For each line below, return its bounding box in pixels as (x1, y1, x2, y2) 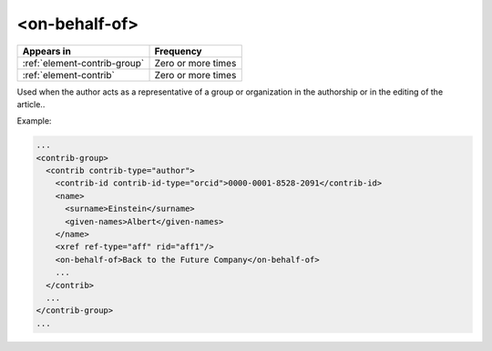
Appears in (22, 45, 72, 57)
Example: (16, 115, 52, 126)
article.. (16, 98, 46, 109)
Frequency (154, 45, 202, 57)
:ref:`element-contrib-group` (22, 56, 145, 69)
